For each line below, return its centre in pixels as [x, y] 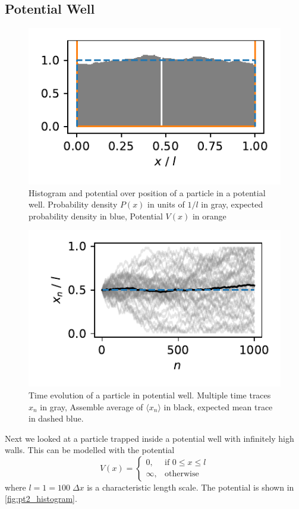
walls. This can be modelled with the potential [90, 450]
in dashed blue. [56, 418]
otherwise [182, 474]
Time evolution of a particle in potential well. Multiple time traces [150, 395]
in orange [209, 216]
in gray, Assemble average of [92, 406]
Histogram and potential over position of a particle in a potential [147, 192]
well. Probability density [73, 204]
